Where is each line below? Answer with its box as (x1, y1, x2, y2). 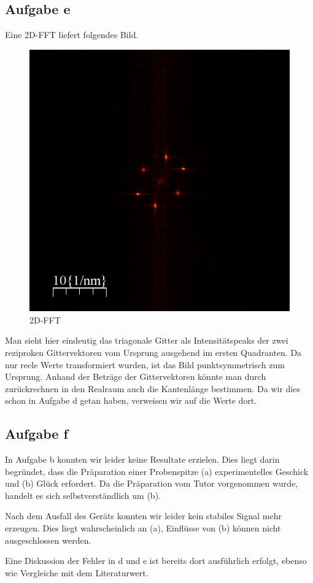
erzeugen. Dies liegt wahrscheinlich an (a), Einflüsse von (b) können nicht (5, 522, 281, 535)
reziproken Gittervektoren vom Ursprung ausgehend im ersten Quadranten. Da (5, 346, 302, 358)
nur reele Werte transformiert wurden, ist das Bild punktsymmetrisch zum (5, 358, 285, 371)
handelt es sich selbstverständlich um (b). (5, 488, 161, 501)
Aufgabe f (5, 424, 68, 443)
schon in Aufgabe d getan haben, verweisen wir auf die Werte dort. (5, 394, 257, 407)
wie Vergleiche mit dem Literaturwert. (5, 566, 149, 579)
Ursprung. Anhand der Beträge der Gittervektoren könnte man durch (5, 370, 266, 383)
